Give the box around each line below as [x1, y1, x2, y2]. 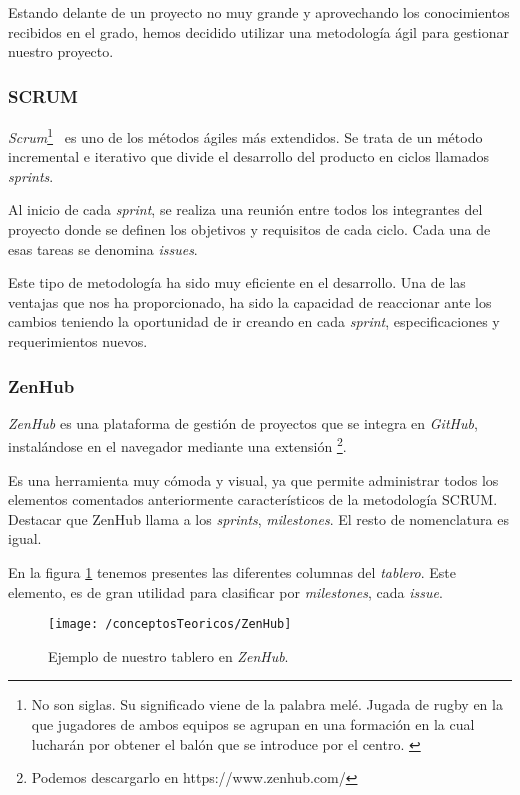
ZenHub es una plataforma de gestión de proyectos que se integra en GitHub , [8, 412, 478, 433]
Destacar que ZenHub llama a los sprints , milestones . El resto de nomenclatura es [8, 508, 509, 529]
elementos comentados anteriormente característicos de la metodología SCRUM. [8, 489, 498, 510]
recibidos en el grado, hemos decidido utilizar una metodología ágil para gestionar [8, 21, 509, 42]
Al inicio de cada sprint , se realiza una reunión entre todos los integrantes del [8, 199, 483, 220]
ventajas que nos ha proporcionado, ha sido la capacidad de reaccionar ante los [8, 291, 492, 312]
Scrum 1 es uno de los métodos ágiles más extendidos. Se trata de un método [8, 124, 483, 147]
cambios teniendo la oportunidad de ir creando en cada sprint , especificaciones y [8, 311, 500, 332]
